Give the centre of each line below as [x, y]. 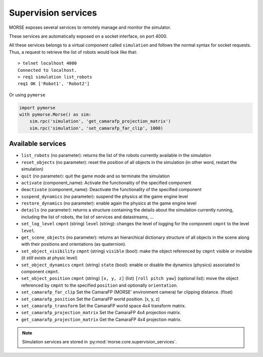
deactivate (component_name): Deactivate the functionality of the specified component [111, 189]
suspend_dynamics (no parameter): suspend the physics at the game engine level [105, 196]
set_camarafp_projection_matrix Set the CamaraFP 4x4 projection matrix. [101, 313]
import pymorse [37, 108]
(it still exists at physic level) [49, 258]
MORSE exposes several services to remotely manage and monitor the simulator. [90, 27]
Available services [38, 144]
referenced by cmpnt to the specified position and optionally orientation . [99, 285]
